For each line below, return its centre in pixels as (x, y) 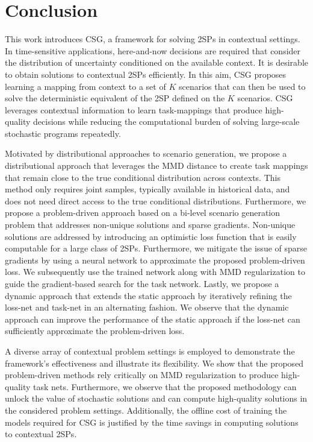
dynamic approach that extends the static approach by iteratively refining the (148, 295)
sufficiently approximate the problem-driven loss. (95, 331)
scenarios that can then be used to (242, 86)
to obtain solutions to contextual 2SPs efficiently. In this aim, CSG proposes (146, 74)
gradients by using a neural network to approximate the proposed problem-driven (155, 260)
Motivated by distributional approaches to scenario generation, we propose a (146, 153)
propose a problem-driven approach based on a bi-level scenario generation (143, 213)
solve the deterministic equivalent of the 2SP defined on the (115, 98)
